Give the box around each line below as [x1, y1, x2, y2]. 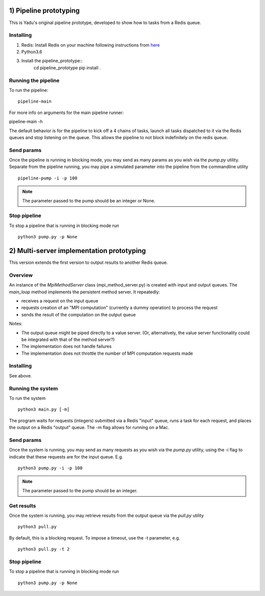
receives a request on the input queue [21, 298, 98, 304]
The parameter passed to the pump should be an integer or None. [22, 198, 156, 203]
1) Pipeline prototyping [9, 6, 80, 15]
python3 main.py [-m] [18, 407, 70, 412]
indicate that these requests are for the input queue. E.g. [9, 454, 124, 459]
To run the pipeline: [9, 87, 49, 93]
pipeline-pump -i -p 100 [18, 175, 78, 181]
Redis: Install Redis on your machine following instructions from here [21, 42, 160, 48]
